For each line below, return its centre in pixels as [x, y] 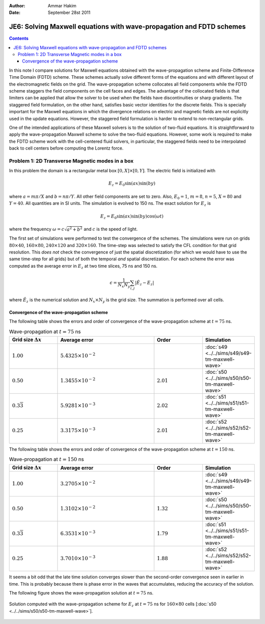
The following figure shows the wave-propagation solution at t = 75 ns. [81, 593]
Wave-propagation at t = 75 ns [45, 331]
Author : [17, 6]
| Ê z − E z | [145, 283]
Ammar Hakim [62, 6]
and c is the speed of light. [111, 229]
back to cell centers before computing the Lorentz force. [66, 148]
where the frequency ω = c [37, 229]
